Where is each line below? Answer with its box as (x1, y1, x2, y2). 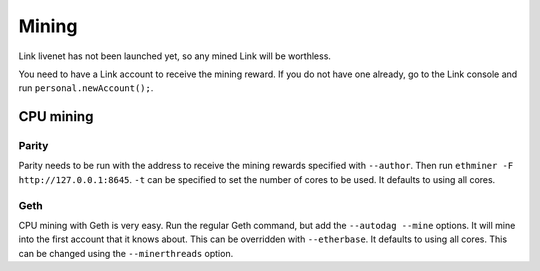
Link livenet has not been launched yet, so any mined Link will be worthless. (18, 50, 332, 62)
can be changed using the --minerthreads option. (18, 247, 234, 259)
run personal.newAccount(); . (18, 82, 154, 94)
